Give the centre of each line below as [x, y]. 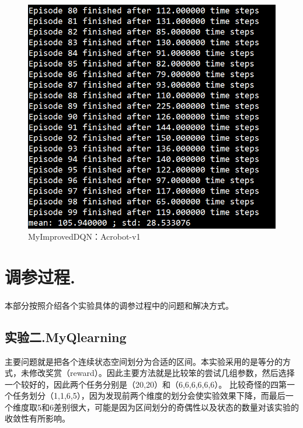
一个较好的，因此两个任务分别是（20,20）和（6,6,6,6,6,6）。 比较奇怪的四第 [146, 384]
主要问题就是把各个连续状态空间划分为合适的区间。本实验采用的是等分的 [144, 361]
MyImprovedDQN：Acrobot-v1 [84, 237]
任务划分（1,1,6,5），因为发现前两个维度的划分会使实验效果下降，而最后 [149, 396]
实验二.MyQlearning [66, 336]
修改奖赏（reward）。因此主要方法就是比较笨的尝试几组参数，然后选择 [162, 373]
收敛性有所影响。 [37, 418]
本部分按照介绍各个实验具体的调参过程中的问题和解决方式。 [119, 305]
